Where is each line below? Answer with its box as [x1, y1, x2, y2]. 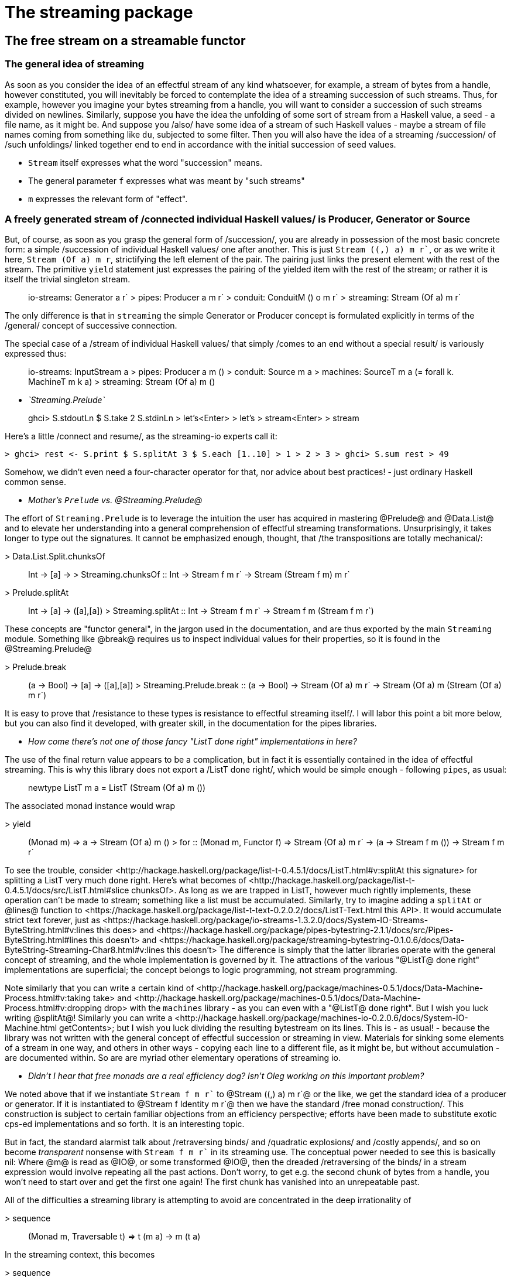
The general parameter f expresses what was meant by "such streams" [28, 175, 305, 186]
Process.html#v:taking [5, 993, 91, 1003]
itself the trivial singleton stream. [5, 274, 131, 285]
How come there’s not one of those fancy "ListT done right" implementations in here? [28, 736, 357, 747]
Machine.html [5, 1023, 57, 1033]
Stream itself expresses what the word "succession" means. [28, 157, 262, 168]
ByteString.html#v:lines [5, 925, 94, 935]
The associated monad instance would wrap [5, 801, 175, 811]
